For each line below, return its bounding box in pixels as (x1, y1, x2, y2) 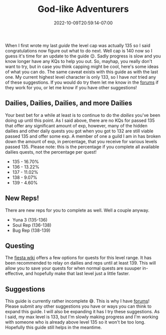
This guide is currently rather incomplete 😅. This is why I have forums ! (5, 298, 150, 304)
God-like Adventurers (38, 3, 129, 15)
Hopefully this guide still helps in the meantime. (5, 325, 102, 331)
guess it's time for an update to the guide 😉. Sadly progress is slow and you (5, 53, 161, 59)
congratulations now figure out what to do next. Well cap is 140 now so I (5, 48, 153, 54)
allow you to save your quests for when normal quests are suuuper (5, 265, 142, 271)
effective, (5, 271, 25, 277)
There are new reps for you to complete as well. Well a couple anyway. (5, 207, 150, 213)
